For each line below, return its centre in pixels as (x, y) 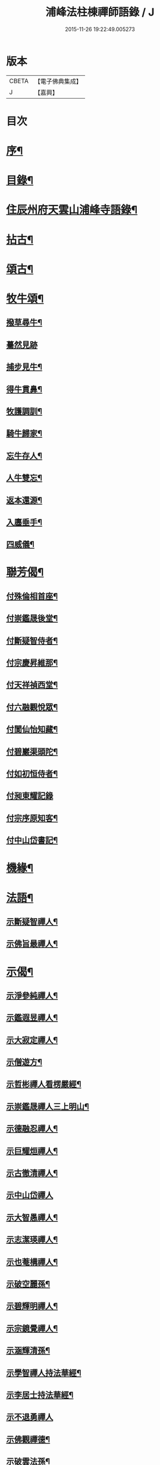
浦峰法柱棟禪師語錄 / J (100, 12)
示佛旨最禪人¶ (32, 944)
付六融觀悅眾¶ (32, 707)
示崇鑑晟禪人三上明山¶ (48, 1106)
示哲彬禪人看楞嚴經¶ (44, 1085)
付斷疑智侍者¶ (32, 640)
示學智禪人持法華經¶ (44, 1373)
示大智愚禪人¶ (32, 1217)
